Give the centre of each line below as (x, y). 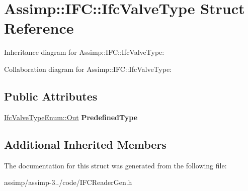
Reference (39, 28)
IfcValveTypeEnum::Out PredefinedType (71, 117)
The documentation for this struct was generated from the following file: (115, 165)
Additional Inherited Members (85, 144)
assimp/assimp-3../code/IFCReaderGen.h (68, 182)
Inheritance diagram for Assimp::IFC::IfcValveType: (84, 52)
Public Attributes (51, 96)
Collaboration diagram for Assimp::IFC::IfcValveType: (88, 69)
